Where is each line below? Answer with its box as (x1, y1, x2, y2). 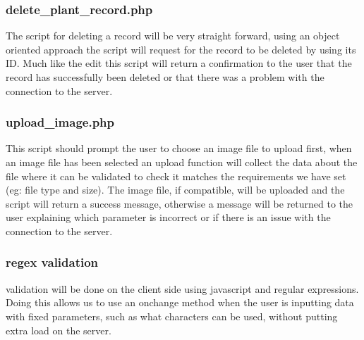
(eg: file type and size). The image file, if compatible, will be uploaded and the (6, 182, 345, 197)
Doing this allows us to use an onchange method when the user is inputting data (6, 295, 354, 310)
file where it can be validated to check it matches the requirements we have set (6, 168, 346, 183)
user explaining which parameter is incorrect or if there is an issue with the (6, 210, 331, 225)
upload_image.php (6, 113, 114, 131)
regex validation (6, 253, 99, 271)
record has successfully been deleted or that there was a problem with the (6, 70, 324, 84)
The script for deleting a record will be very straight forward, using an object (6, 28, 340, 43)
